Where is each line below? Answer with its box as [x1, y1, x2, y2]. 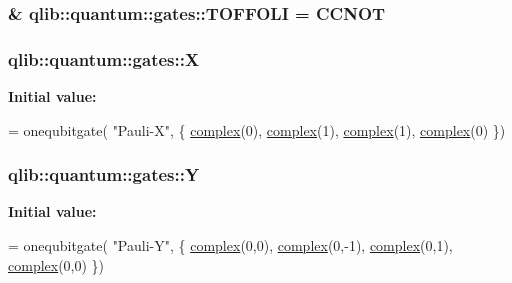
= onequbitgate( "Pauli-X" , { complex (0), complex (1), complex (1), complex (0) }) [8, 119, 506, 140]
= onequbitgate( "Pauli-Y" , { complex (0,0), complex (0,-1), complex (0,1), [8, 235, 453, 256]
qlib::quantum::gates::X [8, 46, 200, 71]
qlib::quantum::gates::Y [8, 162, 200, 187]
